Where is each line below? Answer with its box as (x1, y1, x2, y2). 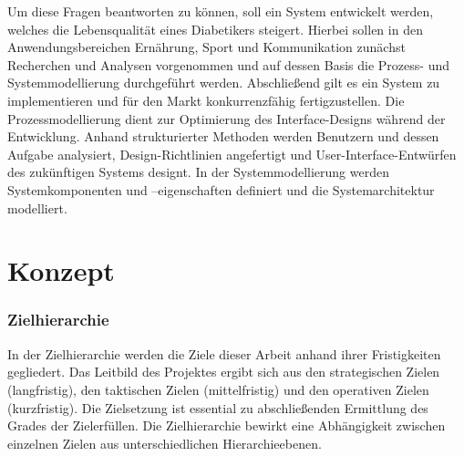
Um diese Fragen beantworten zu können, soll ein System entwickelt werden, (7, 2, 434, 20)
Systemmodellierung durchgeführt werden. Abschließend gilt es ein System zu (7, 73, 440, 92)
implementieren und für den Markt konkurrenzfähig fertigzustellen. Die (7, 90, 405, 109)
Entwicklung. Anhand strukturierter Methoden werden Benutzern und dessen (7, 127, 439, 146)
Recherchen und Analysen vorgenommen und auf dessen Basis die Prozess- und (7, 55, 449, 74)
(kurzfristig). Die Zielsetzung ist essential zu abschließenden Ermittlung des (7, 398, 428, 417)
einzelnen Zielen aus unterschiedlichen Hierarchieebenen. (7, 433, 322, 452)
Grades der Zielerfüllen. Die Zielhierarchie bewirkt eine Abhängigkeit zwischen (7, 416, 446, 435)
